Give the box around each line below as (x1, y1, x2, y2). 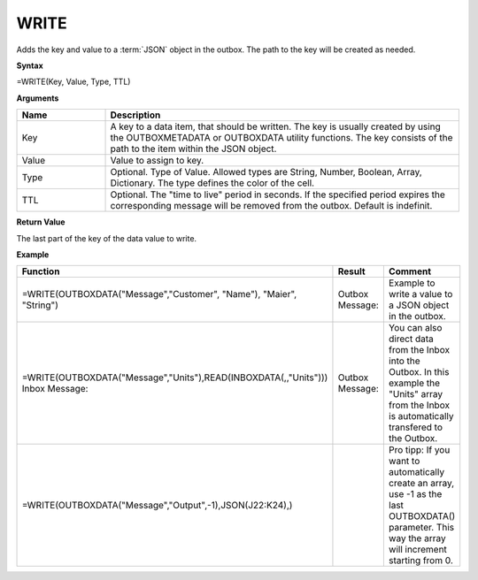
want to (388, 455, 420, 468)
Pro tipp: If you (388, 444, 451, 456)
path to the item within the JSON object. (110, 142, 277, 155)
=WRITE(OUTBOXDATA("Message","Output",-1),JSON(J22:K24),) (21, 500, 293, 512)
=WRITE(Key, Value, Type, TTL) (16, 76, 131, 88)
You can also (388, 322, 443, 334)
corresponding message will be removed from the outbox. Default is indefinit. (110, 200, 433, 212)
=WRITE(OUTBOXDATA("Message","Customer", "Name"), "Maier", (21, 288, 297, 301)
